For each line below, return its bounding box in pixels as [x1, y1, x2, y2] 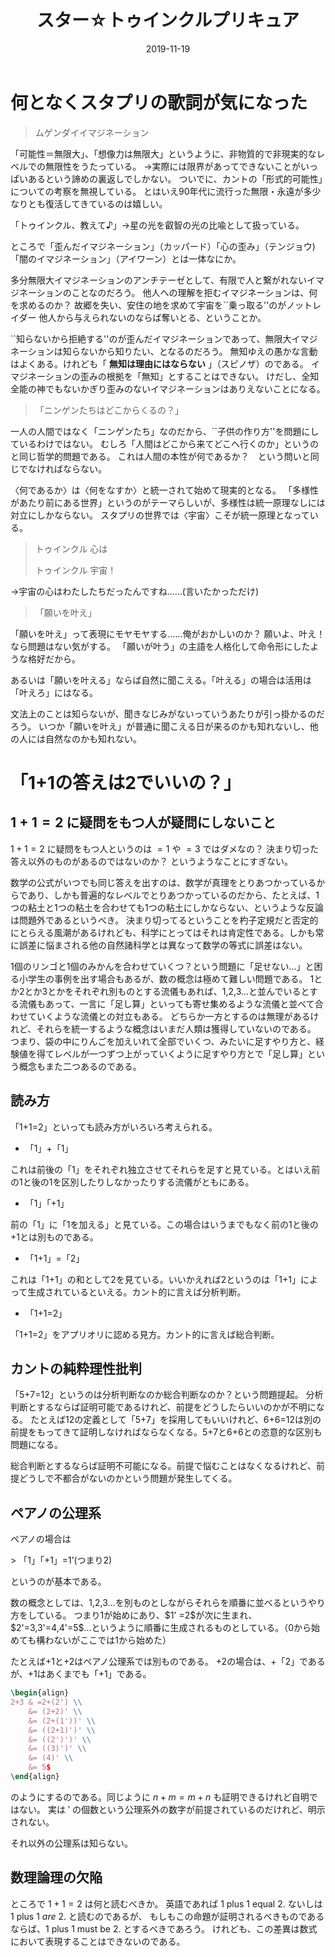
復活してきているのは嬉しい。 [44, 197, 168, 210]
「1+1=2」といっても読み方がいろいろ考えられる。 [10, 1121, 218, 1133]
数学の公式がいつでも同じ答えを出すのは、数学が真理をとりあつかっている [10, 876, 317, 888]
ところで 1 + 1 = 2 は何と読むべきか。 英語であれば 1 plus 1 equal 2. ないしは [10, 1897, 323, 1910]
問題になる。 [10, 1439, 63, 1451]
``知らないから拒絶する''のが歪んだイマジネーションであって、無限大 [10, 332, 292, 345]
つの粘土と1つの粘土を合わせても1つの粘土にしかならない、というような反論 [10, 901, 324, 913]
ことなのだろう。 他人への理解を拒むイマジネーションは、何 [71, 286, 318, 298]
